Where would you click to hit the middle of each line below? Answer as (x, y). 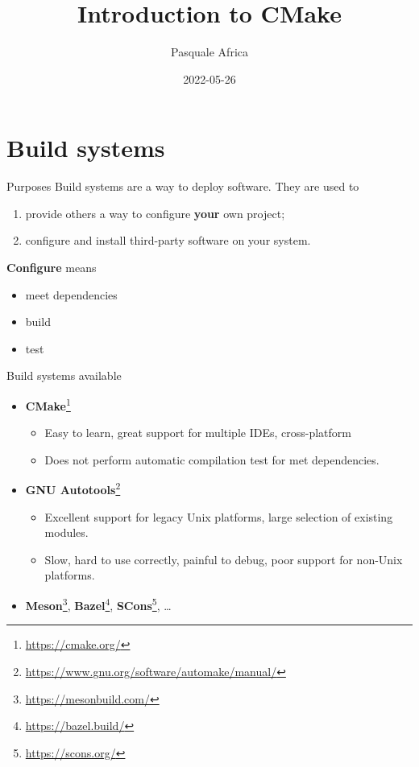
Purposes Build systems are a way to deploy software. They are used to (183, 186)
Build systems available (64, 375)
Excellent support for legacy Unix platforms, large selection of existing (219, 516)
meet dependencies (71, 294)
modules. (66, 532)
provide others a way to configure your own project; (155, 213)
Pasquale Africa (209, 52)
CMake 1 (48, 404)
